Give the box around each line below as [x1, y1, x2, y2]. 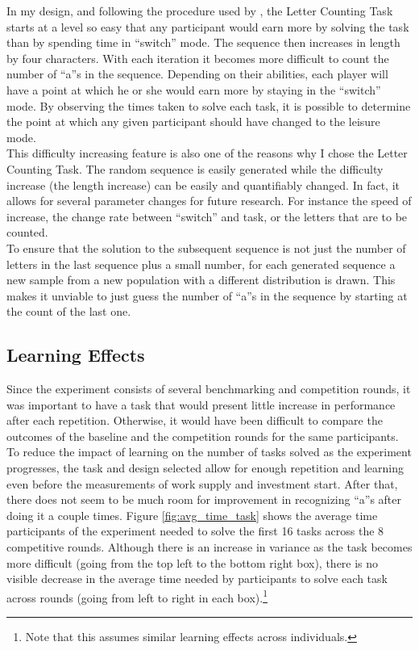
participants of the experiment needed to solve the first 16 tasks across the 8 [6, 522, 384, 539]
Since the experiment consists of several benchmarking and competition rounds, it [6, 380, 411, 397]
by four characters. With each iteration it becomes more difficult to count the [6, 49, 389, 66]
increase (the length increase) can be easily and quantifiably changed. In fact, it [6, 176, 400, 193]
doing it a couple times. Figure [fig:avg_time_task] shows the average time [6, 506, 378, 523]
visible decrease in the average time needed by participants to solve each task [6, 570, 388, 587]
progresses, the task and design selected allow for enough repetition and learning [6, 459, 404, 476]
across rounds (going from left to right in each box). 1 [6, 586, 268, 606]
